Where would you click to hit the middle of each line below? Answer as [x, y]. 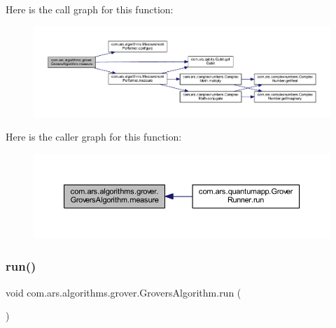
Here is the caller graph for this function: [94, 136]
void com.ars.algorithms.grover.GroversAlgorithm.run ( [124, 292]
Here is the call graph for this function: [90, 9]
